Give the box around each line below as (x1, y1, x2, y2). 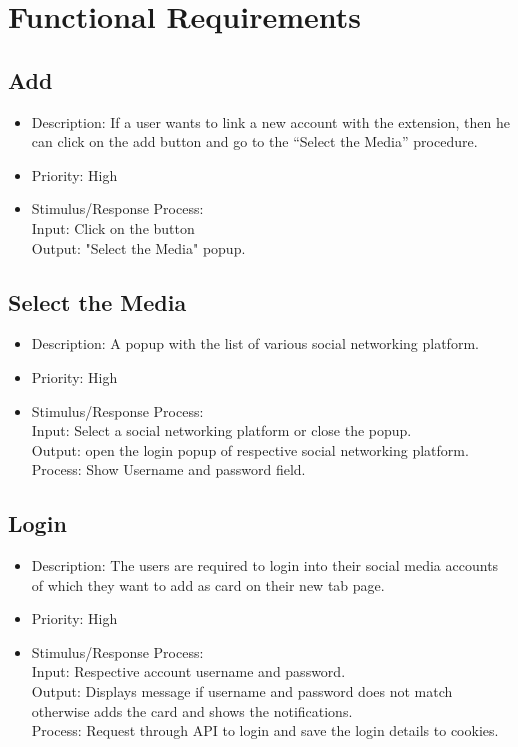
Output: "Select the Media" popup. (31, 237, 246, 258)
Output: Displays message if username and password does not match (31, 681, 453, 702)
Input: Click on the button (31, 217, 195, 238)
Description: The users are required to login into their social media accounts (31, 555, 499, 576)
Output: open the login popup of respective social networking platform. (31, 439, 469, 460)
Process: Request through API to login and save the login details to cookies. (31, 720, 499, 741)
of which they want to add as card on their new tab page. (31, 574, 385, 595)
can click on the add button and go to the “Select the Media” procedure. (31, 131, 478, 152)
